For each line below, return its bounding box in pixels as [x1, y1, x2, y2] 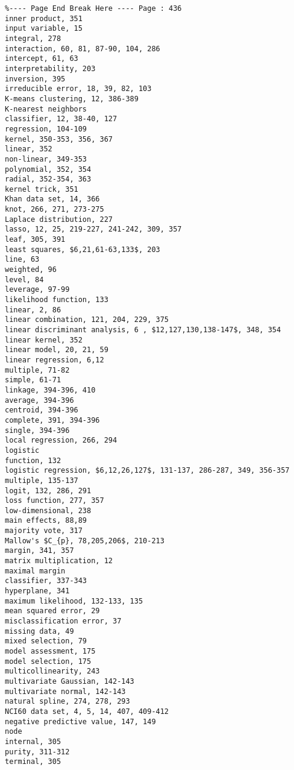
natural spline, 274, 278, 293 [5, 697, 130, 706]
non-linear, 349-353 [5, 154, 87, 163]
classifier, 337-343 [5, 576, 87, 585]
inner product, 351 [5, 14, 83, 23]
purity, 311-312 [5, 747, 70, 756]
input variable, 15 [5, 24, 83, 33]
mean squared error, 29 [5, 607, 100, 616]
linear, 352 [5, 145, 52, 154]
